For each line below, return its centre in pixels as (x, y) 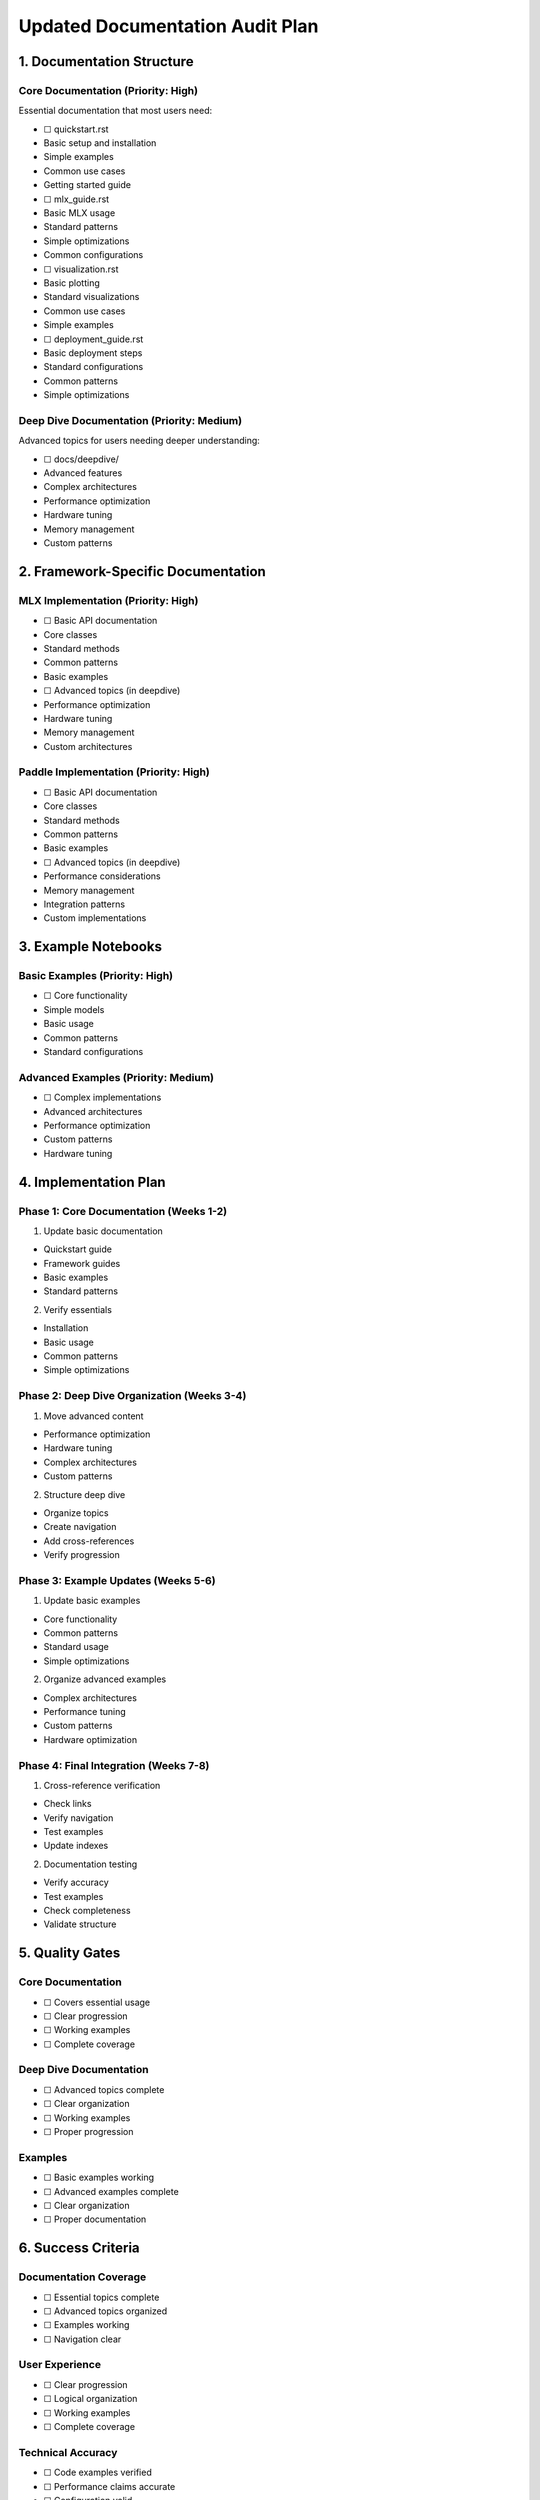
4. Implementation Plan (92, 1181)
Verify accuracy (76, 1882)
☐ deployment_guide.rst (93, 339)
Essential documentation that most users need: (115, 111)
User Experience (60, 2365)
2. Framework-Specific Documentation (142, 571)
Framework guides (82, 1263)
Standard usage (76, 1647)
